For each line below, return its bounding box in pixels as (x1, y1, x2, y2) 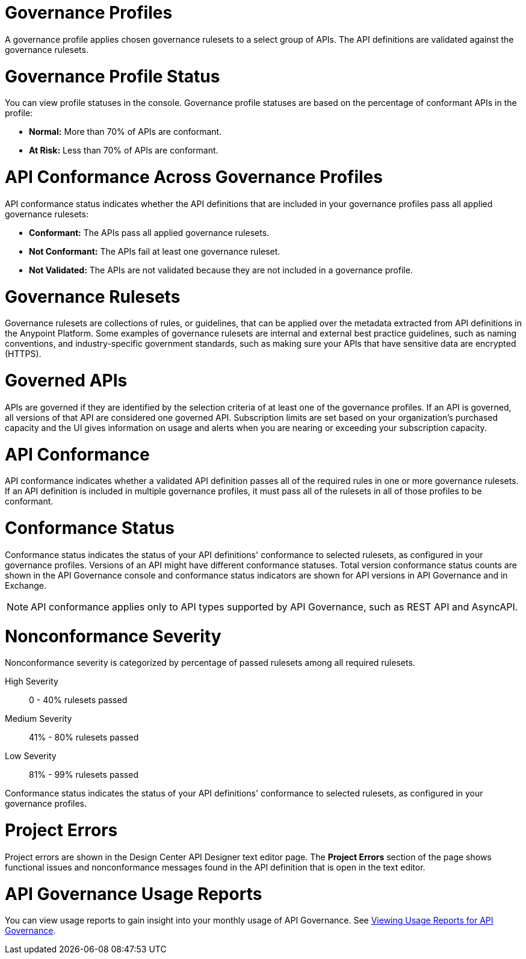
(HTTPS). (5, 349, 42, 359)
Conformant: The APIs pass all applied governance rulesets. (29, 227, 270, 238)
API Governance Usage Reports (5, 883, 262, 904)
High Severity (5, 676, 58, 687)
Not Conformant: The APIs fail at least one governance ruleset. (29, 246, 280, 256)
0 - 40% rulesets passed (29, 695, 128, 706)
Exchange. (5, 580, 46, 591)
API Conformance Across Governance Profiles (5, 167, 383, 187)
